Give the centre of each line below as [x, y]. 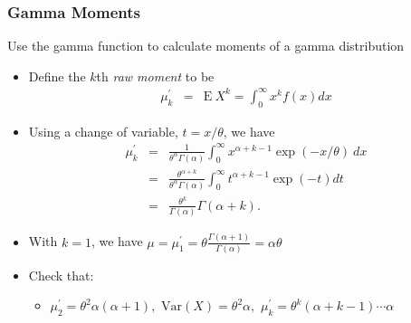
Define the [57, 76]
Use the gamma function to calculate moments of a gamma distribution [206, 46]
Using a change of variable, [103, 131]
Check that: [61, 275]
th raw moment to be [155, 76]
